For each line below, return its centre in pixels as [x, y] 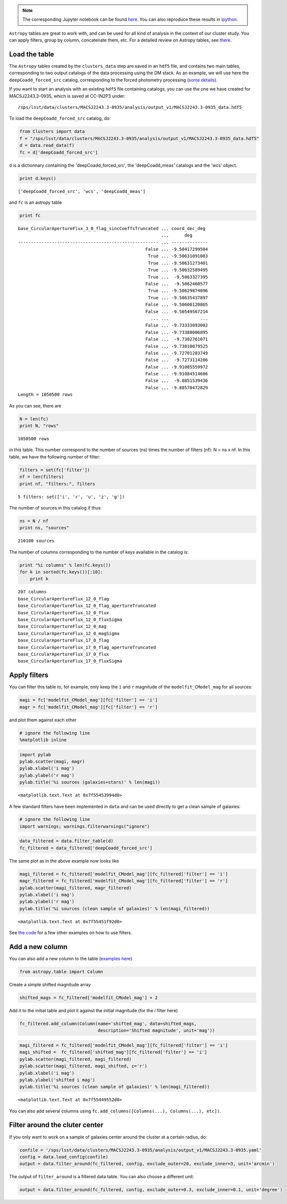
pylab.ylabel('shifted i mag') [58, 1080]
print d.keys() [38, 178]
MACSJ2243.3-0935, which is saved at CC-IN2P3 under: [67, 96]
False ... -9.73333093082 [177, 325]
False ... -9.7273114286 [177, 360]
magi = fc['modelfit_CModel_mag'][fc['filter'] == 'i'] [89, 700]
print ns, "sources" [44, 528]
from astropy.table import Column [61, 972]
